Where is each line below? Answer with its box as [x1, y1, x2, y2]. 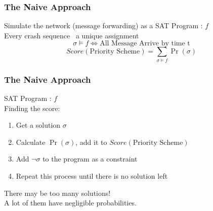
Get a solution [16, 120, 61, 130]
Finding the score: [4, 102, 60, 113]
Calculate [16, 136, 46, 147]
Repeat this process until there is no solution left [16, 170, 168, 181]
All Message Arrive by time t [100, 40, 190, 47]
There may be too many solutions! [4, 187, 111, 198]
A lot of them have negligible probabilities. [4, 197, 137, 208]
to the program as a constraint [42, 153, 138, 164]
